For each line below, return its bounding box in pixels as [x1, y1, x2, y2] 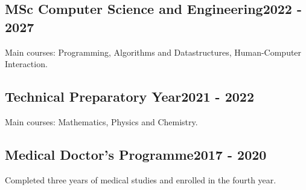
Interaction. [5, 57, 48, 70]
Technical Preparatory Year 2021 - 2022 [5, 87, 254, 106]
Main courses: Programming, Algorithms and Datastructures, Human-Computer [5, 45, 302, 58]
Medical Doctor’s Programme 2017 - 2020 [5, 145, 267, 163]
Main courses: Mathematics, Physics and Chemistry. [5, 115, 198, 128]
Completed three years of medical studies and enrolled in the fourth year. [5, 173, 276, 186]
